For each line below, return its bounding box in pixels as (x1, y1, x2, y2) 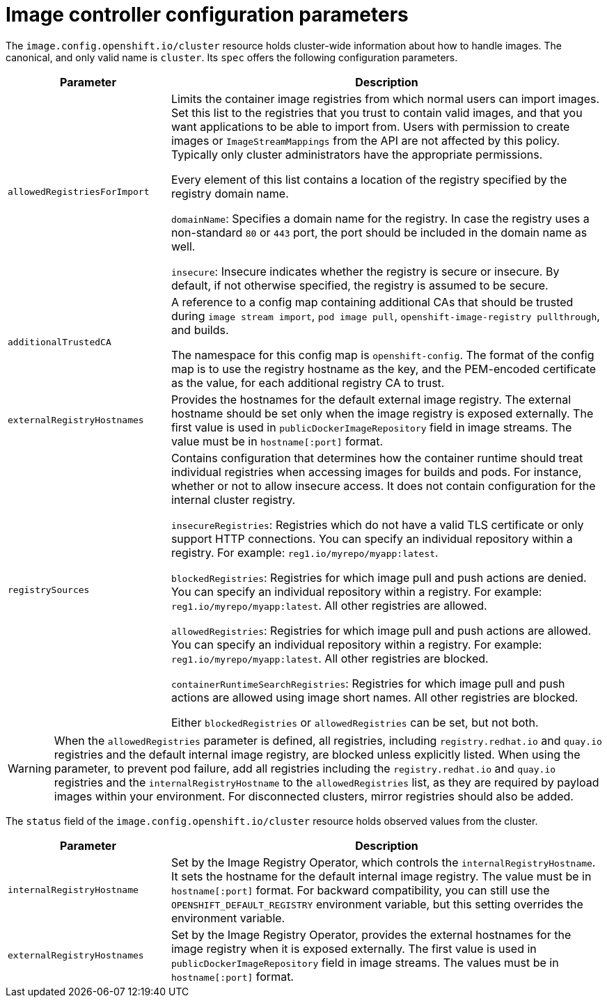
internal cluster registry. (171, 492, 296, 507)
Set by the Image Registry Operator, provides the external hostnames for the (171, 927, 571, 942)
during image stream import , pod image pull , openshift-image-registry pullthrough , (171, 308, 600, 323)
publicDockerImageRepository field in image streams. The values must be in (171, 955, 559, 970)
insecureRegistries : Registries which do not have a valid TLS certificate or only (171, 517, 584, 532)
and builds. (171, 322, 229, 337)
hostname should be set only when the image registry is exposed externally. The (171, 406, 594, 420)
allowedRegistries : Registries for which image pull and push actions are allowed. (171, 623, 592, 638)
